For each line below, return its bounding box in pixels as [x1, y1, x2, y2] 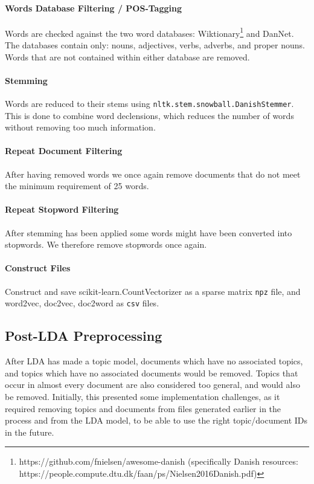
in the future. [5, 425, 54, 438]
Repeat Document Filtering [5, 144, 123, 157]
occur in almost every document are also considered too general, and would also [5, 378, 300, 391]
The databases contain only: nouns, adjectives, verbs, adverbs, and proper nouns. [5, 39, 305, 51]
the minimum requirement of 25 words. [5, 179, 149, 192]
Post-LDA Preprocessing [5, 326, 162, 345]
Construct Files [5, 262, 71, 274]
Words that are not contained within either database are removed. [5, 50, 250, 63]
